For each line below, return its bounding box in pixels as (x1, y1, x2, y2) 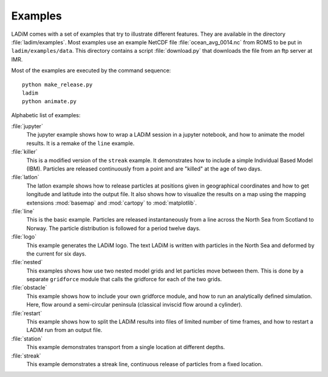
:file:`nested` (11, 259, 43, 266)
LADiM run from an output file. (26, 327, 103, 334)
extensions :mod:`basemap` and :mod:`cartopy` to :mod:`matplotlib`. (26, 199, 197, 206)
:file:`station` (11, 335, 43, 342)
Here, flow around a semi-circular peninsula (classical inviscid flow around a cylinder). (26, 301, 243, 308)
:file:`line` (11, 207, 35, 215)
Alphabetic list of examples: (11, 111, 81, 118)
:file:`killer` (11, 148, 38, 155)
